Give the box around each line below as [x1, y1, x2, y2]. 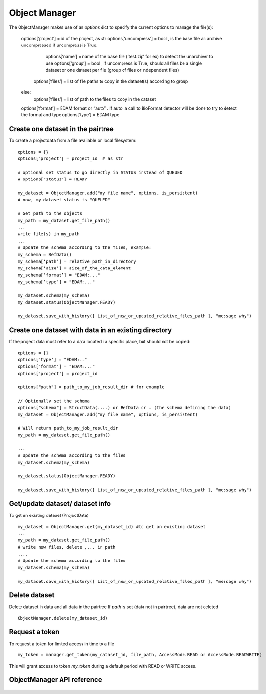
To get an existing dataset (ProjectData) [9, 513, 89, 518]
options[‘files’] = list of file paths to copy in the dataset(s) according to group [33, 78, 188, 84]
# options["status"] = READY [18, 177, 87, 182]
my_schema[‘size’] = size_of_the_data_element [18, 266, 131, 271]
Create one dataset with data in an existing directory [9, 326, 172, 334]
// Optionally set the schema [18, 398, 90, 403]
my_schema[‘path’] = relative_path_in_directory [18, 259, 136, 264]
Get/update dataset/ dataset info [9, 499, 111, 508]
